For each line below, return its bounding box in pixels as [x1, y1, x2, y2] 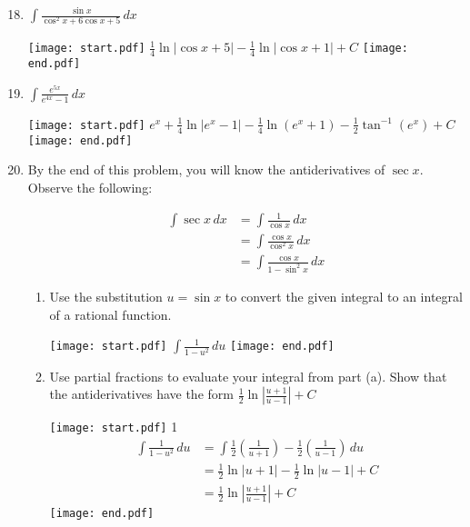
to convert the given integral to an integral [225, 287, 463, 306]
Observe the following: [27, 178, 153, 197]
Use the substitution [49, 287, 163, 306]
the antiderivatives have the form [49, 384, 234, 403]
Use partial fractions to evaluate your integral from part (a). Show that [49, 366, 447, 385]
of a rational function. [49, 304, 172, 323]
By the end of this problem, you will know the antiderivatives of [27, 160, 385, 179]
